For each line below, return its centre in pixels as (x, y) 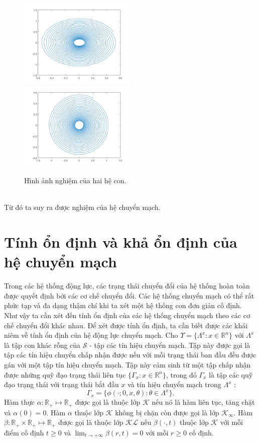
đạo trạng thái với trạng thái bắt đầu (61, 384)
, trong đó (181, 374)
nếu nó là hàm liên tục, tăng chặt (203, 402)
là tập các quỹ (231, 374)
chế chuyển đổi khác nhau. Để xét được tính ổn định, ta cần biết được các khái (126, 325)
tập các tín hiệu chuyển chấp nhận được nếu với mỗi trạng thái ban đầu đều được (130, 355)
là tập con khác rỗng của (42, 345)
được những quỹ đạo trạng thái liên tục (65, 374)
